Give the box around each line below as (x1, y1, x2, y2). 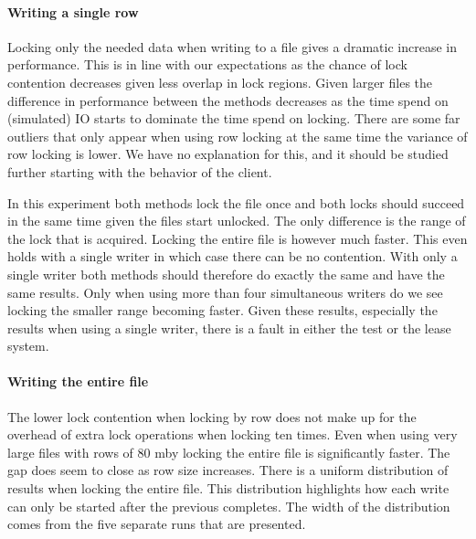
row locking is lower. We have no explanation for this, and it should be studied (7, 144, 449, 164)
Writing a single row (7, 2, 139, 21)
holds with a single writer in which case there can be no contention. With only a (7, 247, 458, 266)
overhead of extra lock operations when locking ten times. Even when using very (7, 425, 458, 444)
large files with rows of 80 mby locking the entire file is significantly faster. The (7, 442, 450, 461)
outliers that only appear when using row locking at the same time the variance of (7, 126, 468, 145)
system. (7, 336, 49, 355)
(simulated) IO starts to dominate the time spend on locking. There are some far (7, 109, 460, 128)
